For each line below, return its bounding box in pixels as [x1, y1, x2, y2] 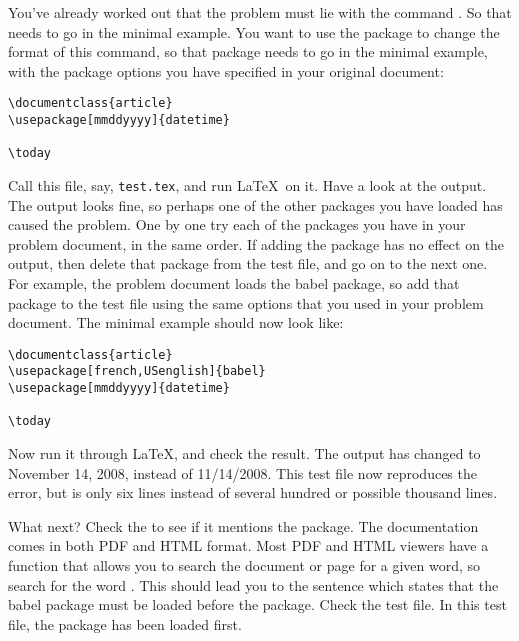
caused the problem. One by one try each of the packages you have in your [8, 214, 466, 235]
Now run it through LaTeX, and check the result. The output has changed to [8, 443, 481, 464]
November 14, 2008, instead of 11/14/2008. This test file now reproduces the [8, 462, 477, 483]
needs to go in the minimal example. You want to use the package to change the [8, 21, 500, 42]
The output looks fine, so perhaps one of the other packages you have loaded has [8, 194, 503, 215]
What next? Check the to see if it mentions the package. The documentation [8, 515, 479, 536]
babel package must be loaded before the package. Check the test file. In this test [8, 594, 507, 615]
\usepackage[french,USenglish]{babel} [8, 364, 266, 379]
